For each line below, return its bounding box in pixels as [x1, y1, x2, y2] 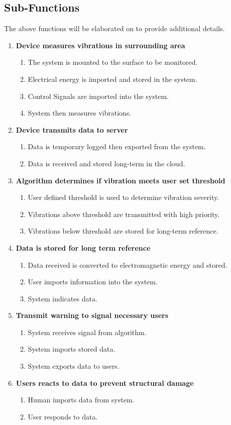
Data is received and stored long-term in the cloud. [28, 158, 185, 168]
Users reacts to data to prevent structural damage [16, 377, 194, 388]
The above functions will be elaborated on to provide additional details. [4, 23, 225, 34]
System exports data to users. [28, 361, 120, 371]
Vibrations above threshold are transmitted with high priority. [28, 208, 220, 219]
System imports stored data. [28, 344, 115, 354]
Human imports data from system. [28, 394, 135, 405]
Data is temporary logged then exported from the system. [28, 141, 206, 152]
